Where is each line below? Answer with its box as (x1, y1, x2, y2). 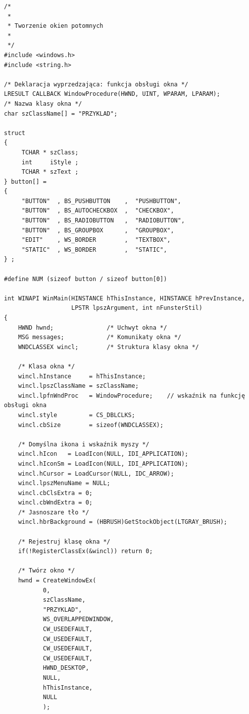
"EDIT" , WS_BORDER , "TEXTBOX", (21, 236, 171, 244)
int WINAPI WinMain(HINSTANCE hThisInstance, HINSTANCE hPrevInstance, (4, 294, 245, 302)
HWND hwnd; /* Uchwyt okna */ (18, 324, 167, 331)
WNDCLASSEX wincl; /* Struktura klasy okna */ (18, 343, 199, 351)
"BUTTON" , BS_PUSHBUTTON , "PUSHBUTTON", (21, 197, 181, 205)
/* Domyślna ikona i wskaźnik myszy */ (18, 440, 149, 448)
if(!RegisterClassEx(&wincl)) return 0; (18, 548, 153, 555)
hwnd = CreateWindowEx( (18, 577, 97, 584)
